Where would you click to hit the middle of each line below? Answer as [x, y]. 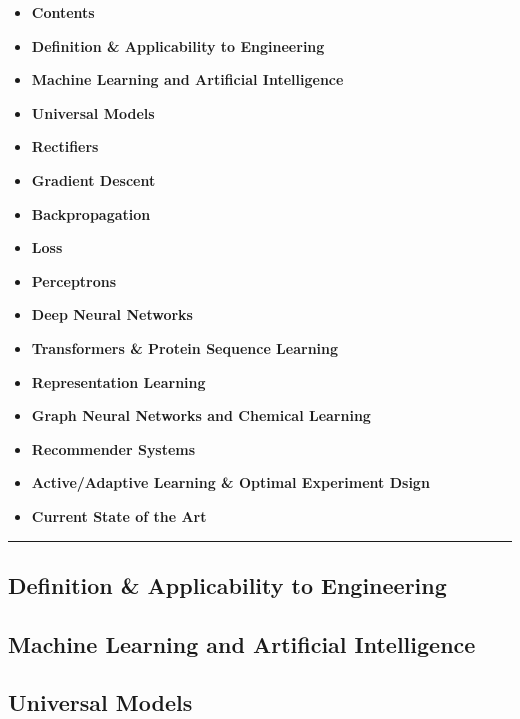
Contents [63, 12]
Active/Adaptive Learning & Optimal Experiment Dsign [230, 482]
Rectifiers [65, 146]
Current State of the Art [119, 515]
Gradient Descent [93, 179]
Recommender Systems [113, 448]
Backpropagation [91, 213]
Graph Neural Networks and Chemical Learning [201, 415]
